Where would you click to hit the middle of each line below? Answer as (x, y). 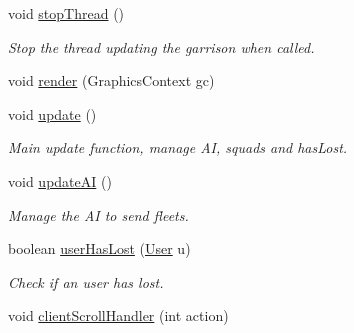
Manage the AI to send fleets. (98, 214)
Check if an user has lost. (86, 281)
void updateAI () (60, 180)
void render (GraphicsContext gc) (111, 80)
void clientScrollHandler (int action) (118, 315)
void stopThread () (66, 13)
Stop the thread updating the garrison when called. (161, 46)
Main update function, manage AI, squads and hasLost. (178, 147)
